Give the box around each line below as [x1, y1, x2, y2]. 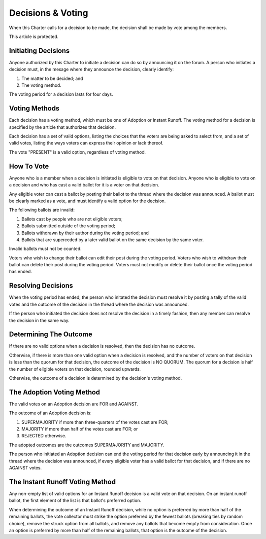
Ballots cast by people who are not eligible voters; [21, 216, 123, 222]
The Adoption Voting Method [9, 388, 100, 396]
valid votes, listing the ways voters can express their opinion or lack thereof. [9, 140, 164, 146]
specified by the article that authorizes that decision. [9, 124, 116, 130]
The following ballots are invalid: [9, 207, 75, 213]
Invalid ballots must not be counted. [9, 246, 82, 252]
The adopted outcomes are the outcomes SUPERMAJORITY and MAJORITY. [9, 442, 165, 448]
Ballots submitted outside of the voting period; [21, 223, 116, 229]
